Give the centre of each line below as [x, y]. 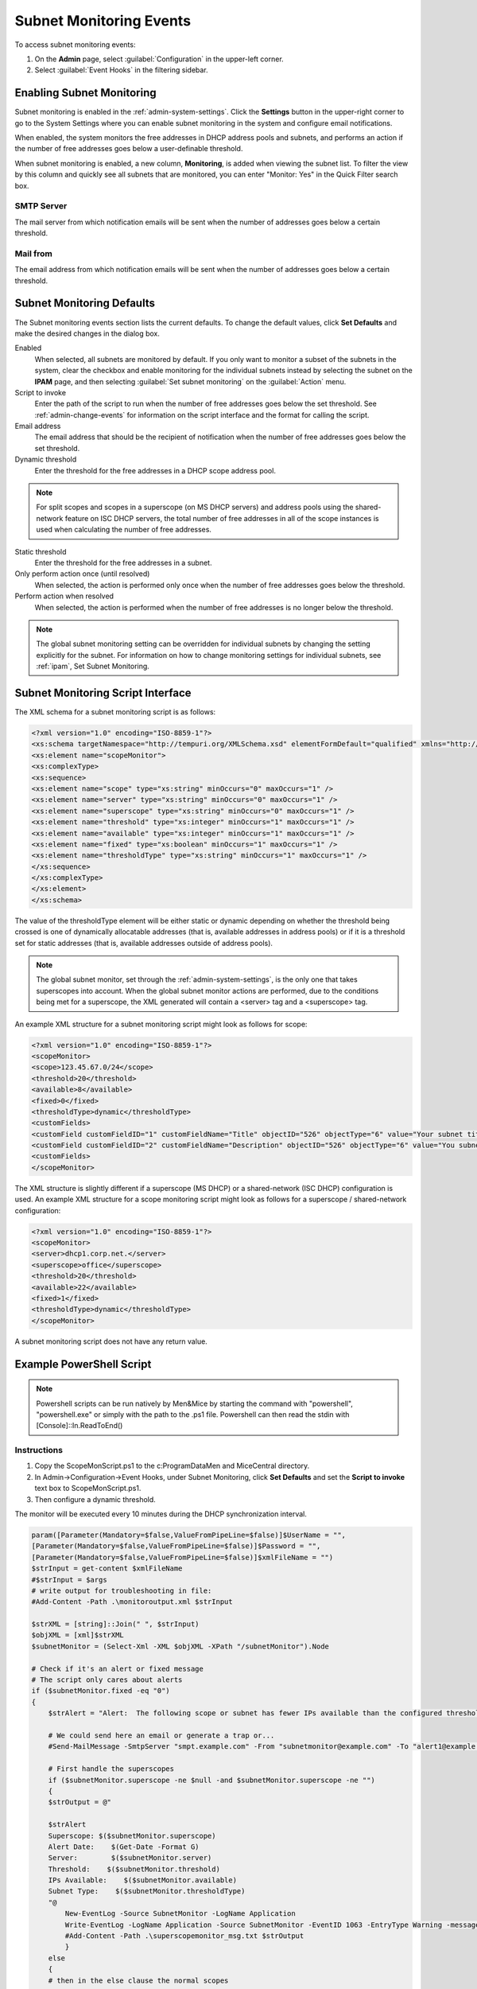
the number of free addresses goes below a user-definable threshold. [129, 149]
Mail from [34, 253]
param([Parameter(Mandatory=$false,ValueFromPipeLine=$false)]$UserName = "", [188, 1535]
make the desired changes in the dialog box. [87, 333]
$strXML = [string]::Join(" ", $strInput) [115, 1624]
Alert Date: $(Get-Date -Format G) [124, 1847]
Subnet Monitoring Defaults [85, 304]
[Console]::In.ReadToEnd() [79, 1426]
